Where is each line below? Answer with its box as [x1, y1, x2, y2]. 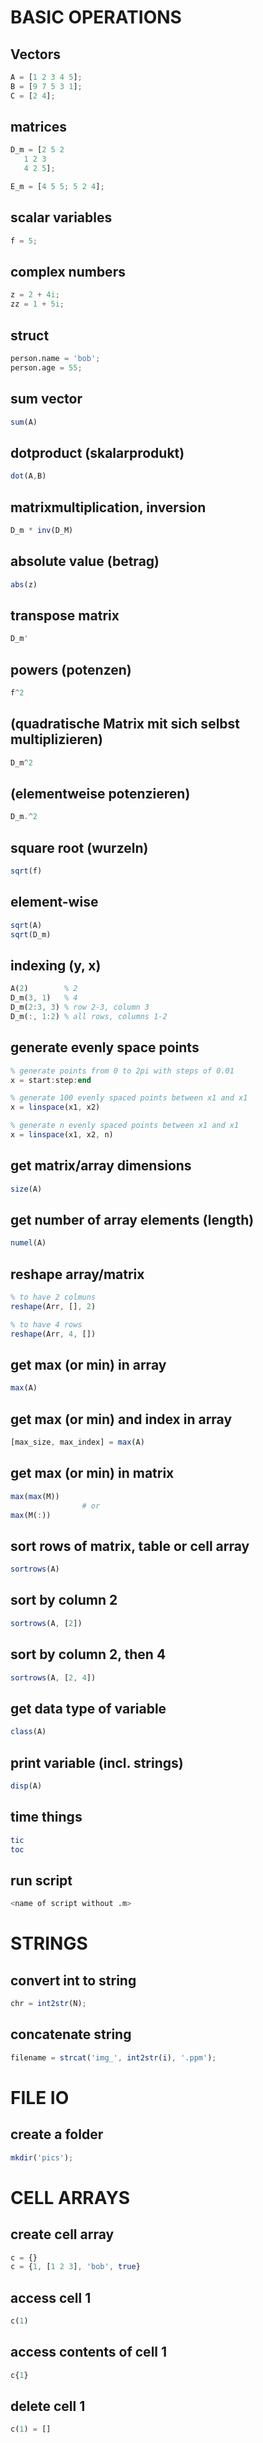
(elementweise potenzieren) [10, 785, 191, 802]
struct [10, 327, 50, 344]
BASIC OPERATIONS [10, 6, 182, 29]
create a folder [10, 2126, 104, 2143]
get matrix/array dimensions [10, 1157, 192, 1175]
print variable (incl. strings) [10, 1754, 184, 1771]
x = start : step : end [10, 1075, 92, 1085]
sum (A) [10, 417, 38, 427]
